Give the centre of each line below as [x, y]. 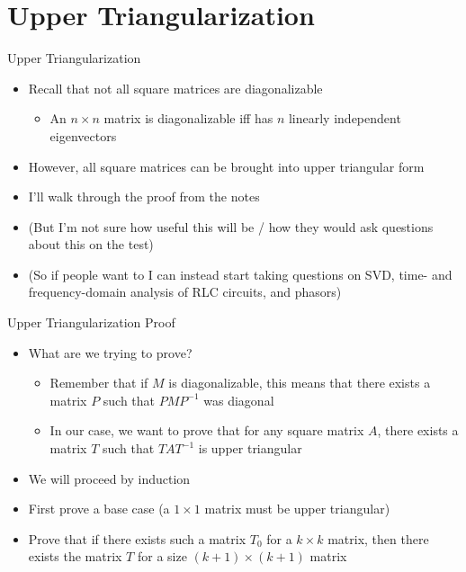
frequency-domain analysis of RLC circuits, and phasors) [185, 292]
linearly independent [345, 118]
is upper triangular [250, 448]
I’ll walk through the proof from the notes [144, 197]
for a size [162, 556]
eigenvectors [83, 135]
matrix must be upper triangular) [297, 509]
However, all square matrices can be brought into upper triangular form [226, 166]
